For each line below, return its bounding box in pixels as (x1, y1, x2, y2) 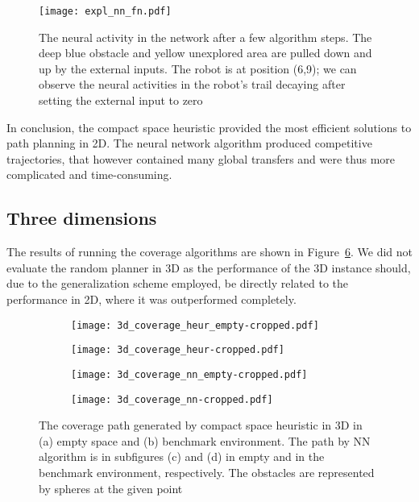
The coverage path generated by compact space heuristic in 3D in (39, 417, 363, 434)
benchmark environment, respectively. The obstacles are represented (39, 463, 375, 480)
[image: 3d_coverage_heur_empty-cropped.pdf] (71, 319, 319, 331)
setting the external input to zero (39, 92, 203, 109)
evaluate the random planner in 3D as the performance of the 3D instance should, (6, 259, 411, 276)
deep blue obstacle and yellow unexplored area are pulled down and (39, 44, 372, 61)
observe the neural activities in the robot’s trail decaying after (39, 76, 346, 93)
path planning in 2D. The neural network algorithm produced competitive (6, 135, 372, 151)
